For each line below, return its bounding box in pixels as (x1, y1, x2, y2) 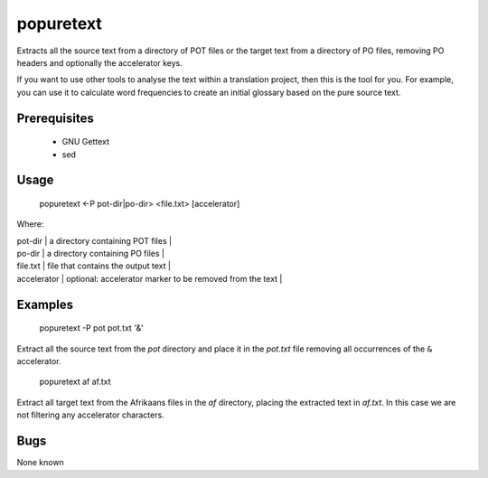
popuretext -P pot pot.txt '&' (39, 323, 144, 333)
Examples (16, 296, 74, 312)
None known (16, 457, 65, 468)
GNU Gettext (61, 136, 110, 147)
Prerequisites (16, 110, 94, 126)
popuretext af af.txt (39, 376, 112, 388)
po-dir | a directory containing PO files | (16, 248, 164, 259)
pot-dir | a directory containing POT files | (16, 235, 172, 246)
